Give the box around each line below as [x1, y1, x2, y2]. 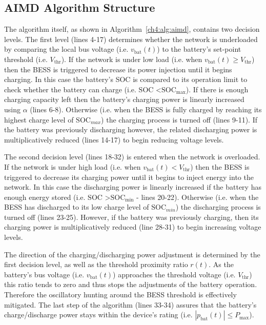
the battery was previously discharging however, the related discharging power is [4, 124, 257, 135]
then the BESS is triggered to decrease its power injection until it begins [4, 64, 232, 74]
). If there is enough [186, 84, 249, 94]
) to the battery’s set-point [157, 44, 241, 54]
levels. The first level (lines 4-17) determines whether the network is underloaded [4, 33, 258, 44]
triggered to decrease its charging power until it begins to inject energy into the [4, 171, 254, 182]
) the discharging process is [175, 201, 261, 212]
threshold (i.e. [4, 53, 48, 64]
